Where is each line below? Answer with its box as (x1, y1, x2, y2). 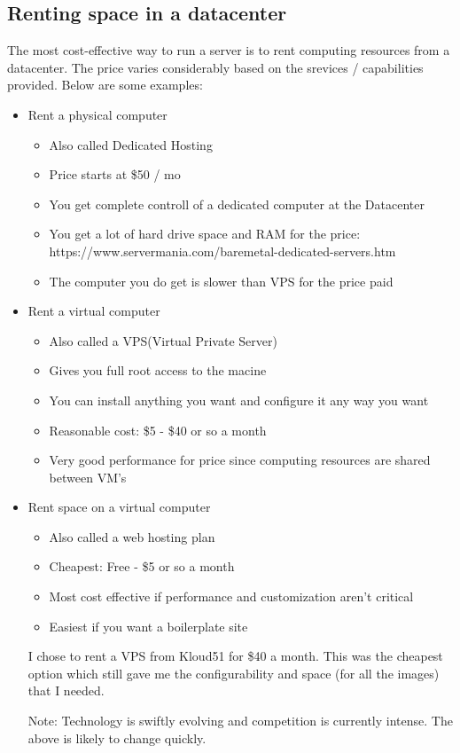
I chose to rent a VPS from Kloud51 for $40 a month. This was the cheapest (27, 647, 443, 665)
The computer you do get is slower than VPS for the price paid (49, 271, 394, 290)
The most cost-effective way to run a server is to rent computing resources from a (7, 41, 450, 59)
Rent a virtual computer (27, 302, 160, 320)
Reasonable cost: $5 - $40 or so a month (49, 420, 267, 439)
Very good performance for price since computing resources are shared (49, 451, 431, 469)
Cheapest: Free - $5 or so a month (49, 557, 235, 576)
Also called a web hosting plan (49, 527, 215, 545)
